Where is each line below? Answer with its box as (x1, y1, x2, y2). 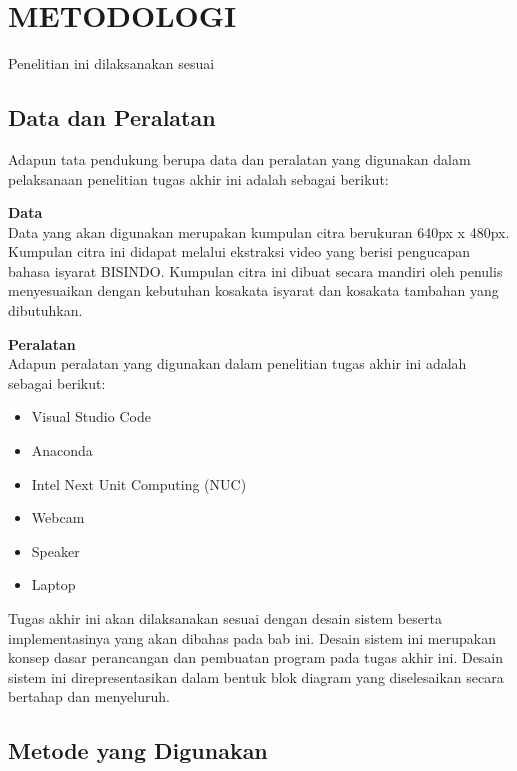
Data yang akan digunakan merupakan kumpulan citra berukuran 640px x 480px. (8, 221, 510, 242)
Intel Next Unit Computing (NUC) (31, 473, 247, 494)
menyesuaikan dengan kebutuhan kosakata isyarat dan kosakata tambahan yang (8, 280, 499, 301)
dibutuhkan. (8, 300, 83, 321)
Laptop (31, 574, 76, 595)
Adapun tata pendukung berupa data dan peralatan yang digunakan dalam (8, 148, 471, 169)
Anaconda (31, 440, 93, 461)
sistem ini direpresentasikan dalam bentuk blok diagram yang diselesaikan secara (8, 666, 504, 687)
